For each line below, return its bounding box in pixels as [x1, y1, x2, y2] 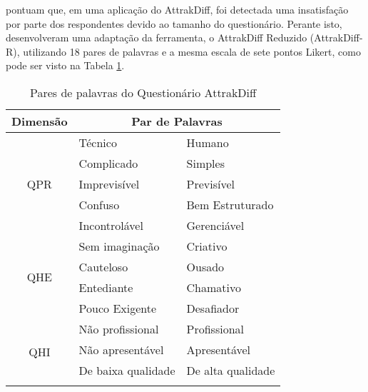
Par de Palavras [131, 112, 223, 129]
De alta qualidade [186, 361, 275, 378]
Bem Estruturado [186, 196, 274, 213]
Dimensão [11, 112, 68, 129]
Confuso [78, 196, 120, 213]
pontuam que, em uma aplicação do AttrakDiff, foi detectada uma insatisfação [6, 2, 349, 16]
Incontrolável [78, 216, 143, 233]
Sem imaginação [78, 237, 160, 254]
